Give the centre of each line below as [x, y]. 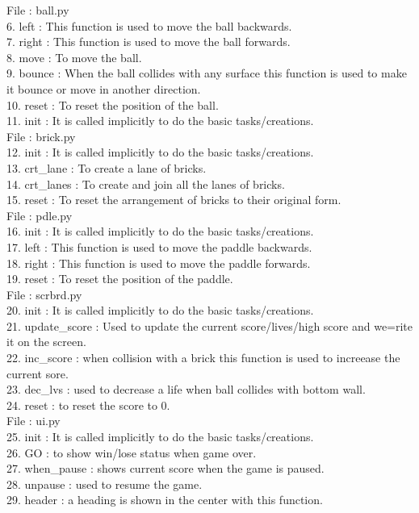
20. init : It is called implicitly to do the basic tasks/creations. [160, 310]
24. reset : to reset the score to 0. [88, 405]
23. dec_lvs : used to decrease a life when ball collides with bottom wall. [186, 389]
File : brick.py [41, 136]
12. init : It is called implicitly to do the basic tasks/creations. [160, 152]
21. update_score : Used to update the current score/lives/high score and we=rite [210, 325]
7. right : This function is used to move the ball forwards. [149, 42]
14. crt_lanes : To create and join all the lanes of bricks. [146, 184]
